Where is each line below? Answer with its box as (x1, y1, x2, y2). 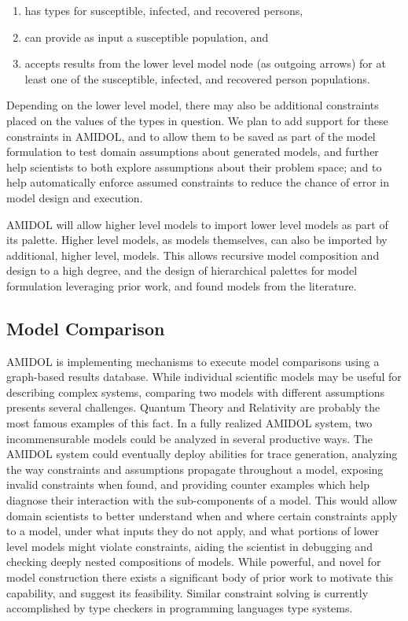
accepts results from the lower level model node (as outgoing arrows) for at (24, 55, 386, 72)
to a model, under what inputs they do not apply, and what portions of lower (6, 523, 379, 539)
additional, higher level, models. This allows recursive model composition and (6, 246, 380, 263)
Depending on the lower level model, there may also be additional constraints (6, 97, 379, 113)
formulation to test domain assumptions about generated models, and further (6, 143, 379, 160)
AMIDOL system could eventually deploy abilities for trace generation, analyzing (6, 445, 398, 462)
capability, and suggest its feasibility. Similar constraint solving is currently (6, 584, 369, 601)
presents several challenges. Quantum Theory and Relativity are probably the (6, 399, 380, 416)
